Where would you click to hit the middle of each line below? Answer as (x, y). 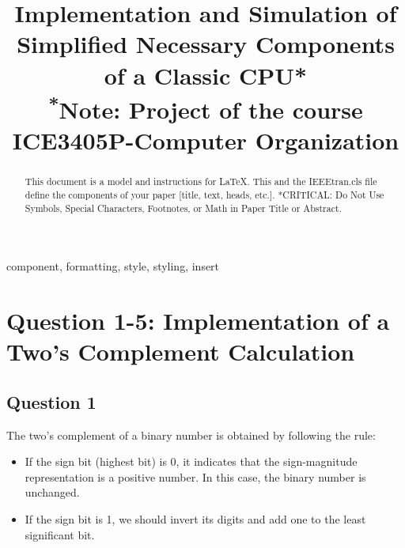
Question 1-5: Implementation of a (198, 320)
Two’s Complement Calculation (181, 351)
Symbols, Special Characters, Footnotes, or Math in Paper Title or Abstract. (183, 208)
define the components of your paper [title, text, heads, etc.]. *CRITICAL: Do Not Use (204, 194)
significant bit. (60, 534)
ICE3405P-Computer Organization (206, 140)
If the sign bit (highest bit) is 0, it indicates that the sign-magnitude (191, 461)
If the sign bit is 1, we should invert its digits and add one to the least (195, 518)
